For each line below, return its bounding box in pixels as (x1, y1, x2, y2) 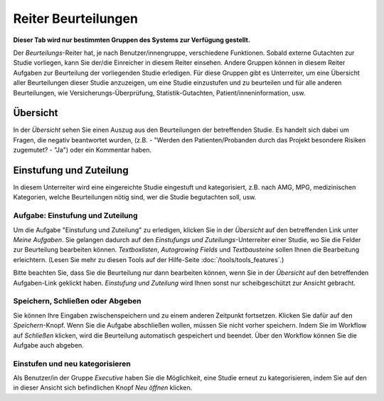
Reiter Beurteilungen (13, 11, 139, 26)
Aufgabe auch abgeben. (13, 340, 85, 349)
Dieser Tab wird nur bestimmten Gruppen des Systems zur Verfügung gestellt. (13, 36, 250, 44)
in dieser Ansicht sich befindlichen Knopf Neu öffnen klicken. (13, 383, 193, 392)
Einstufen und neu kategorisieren (13, 358, 132, 368)
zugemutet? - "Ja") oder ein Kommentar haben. (13, 146, 152, 155)
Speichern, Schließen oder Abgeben (13, 296, 142, 306)
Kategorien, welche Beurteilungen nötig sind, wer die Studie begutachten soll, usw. (13, 193, 257, 202)
